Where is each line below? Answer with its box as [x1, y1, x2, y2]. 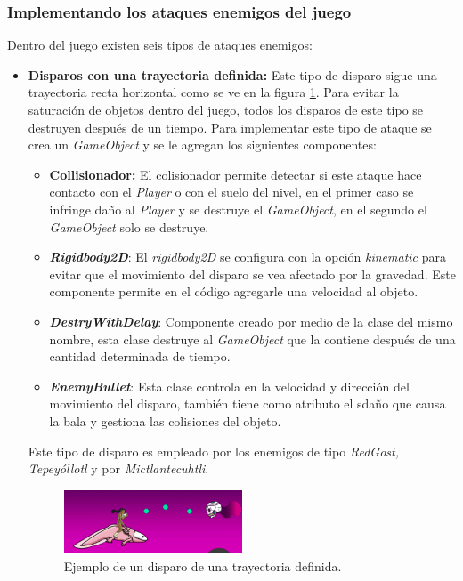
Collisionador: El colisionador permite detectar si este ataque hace [49, 165, 422, 183]
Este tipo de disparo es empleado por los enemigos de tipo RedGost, [28, 441, 399, 460]
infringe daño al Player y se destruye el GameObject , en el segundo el [49, 199, 427, 218]
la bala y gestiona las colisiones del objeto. [49, 411, 281, 430]
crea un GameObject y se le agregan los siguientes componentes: [28, 135, 377, 154]
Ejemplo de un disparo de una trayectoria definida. [63, 556, 342, 575]
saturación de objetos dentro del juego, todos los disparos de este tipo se [28, 101, 424, 118]
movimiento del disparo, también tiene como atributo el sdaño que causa [49, 394, 446, 413]
